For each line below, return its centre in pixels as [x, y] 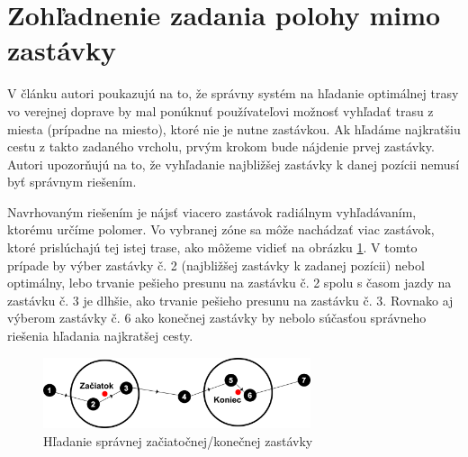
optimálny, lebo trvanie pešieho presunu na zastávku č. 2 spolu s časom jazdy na [229, 283]
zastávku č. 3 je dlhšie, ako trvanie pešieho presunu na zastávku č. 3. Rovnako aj [230, 300]
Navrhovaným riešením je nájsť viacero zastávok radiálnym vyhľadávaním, [212, 211]
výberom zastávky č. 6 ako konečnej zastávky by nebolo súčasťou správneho [217, 318]
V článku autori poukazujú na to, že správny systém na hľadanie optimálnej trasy [233, 93]
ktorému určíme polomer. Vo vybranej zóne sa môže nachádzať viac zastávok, [221, 229]
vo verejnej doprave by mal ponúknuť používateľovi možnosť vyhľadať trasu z [220, 110]
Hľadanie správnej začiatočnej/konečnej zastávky [178, 441]
